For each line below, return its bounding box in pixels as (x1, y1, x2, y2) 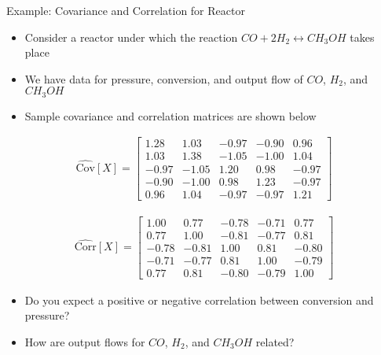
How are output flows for (24, 333, 145, 349)
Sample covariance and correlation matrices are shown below (24, 107, 317, 124)
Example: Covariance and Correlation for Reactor (6, 2, 245, 18)
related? (255, 333, 295, 349)
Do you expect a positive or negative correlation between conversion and (24, 291, 374, 308)
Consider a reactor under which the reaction (24, 28, 238, 45)
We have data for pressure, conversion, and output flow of (24, 70, 303, 87)
